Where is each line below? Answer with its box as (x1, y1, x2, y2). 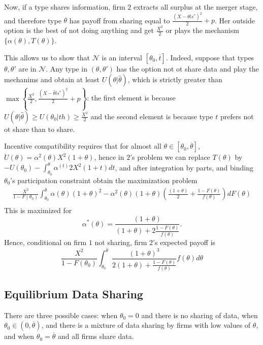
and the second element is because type (90, 111, 213, 121)
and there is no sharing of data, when (141, 309, 258, 320)
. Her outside (214, 15, 255, 25)
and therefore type (4, 15, 61, 25)
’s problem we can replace (130, 152, 210, 162)
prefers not (220, 111, 254, 121)
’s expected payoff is (153, 236, 216, 247)
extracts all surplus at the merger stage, (134, 2, 258, 12)
